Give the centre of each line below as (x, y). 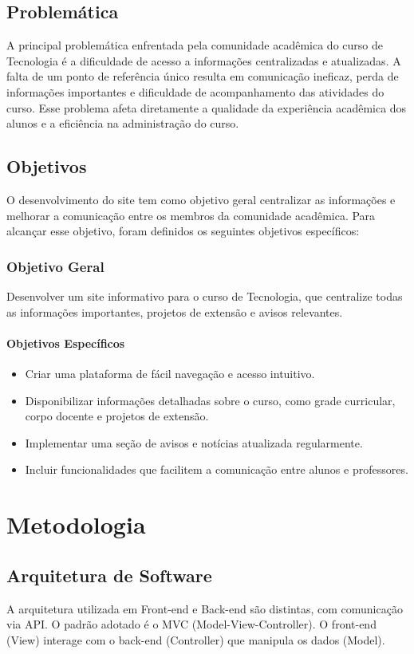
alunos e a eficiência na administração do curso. (123, 123)
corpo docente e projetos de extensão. (117, 416)
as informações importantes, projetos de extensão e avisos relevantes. (175, 311)
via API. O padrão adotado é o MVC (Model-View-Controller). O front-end (191, 624)
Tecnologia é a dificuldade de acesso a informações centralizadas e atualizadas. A (204, 60)
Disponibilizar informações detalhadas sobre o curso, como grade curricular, (210, 400)
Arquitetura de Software (109, 575)
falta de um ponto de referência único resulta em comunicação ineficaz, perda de (203, 76)
